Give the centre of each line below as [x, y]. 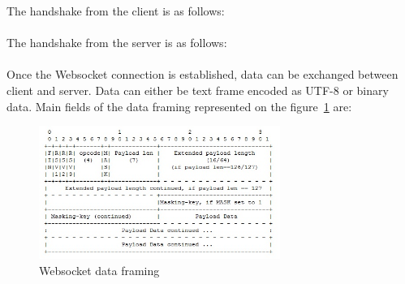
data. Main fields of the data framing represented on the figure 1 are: [179, 106]
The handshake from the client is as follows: [116, 11]
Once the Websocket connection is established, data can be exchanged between [202, 74]
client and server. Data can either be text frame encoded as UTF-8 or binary [198, 90]
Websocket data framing [99, 270]
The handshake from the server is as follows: [117, 43]
